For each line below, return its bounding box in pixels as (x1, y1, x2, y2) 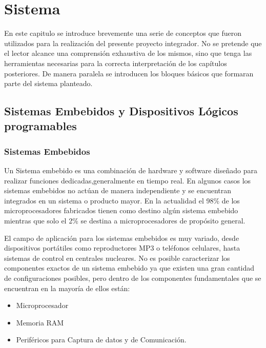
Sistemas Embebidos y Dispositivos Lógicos (4, 103, 238, 119)
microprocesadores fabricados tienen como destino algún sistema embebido (4, 205, 238, 216)
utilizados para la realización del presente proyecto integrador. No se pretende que (4, 37, 262, 48)
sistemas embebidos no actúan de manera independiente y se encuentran (4, 185, 231, 196)
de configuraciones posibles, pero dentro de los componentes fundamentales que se (4, 273, 261, 283)
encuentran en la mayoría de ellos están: (4, 282, 130, 293)
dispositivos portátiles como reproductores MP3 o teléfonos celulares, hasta (4, 242, 240, 253)
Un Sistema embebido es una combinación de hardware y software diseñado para (4, 165, 257, 176)
